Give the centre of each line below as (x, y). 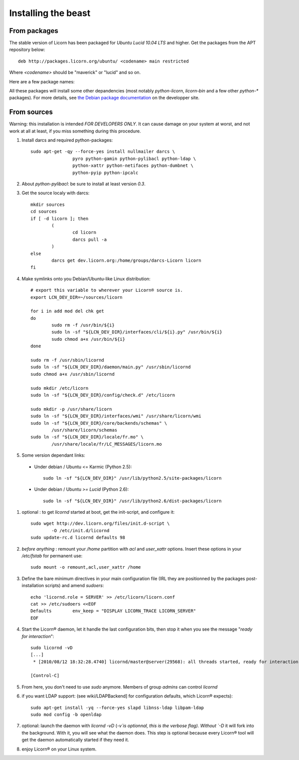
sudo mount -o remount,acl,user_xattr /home (86, 567)
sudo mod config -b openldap (66, 715)
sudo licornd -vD (52, 648)
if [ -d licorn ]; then (60, 218)
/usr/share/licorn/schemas (84, 430)
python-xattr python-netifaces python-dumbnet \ (133, 166)
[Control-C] (45, 676)
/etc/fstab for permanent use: (52, 556)
